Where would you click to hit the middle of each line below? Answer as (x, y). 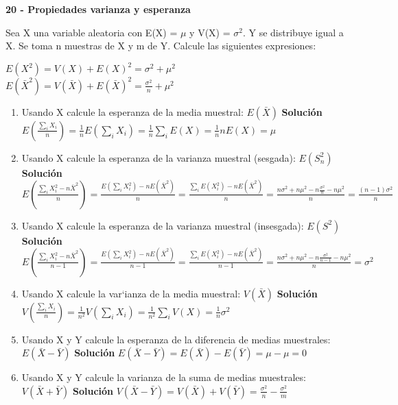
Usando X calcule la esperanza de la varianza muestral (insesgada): (163, 225)
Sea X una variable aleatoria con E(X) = (92, 32)
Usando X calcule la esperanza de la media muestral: (132, 111)
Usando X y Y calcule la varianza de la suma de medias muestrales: (164, 377)
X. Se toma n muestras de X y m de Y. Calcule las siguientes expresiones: (161, 46)
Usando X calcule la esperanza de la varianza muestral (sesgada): (159, 157)
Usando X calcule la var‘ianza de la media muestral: (131, 293)
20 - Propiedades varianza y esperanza (98, 9)
